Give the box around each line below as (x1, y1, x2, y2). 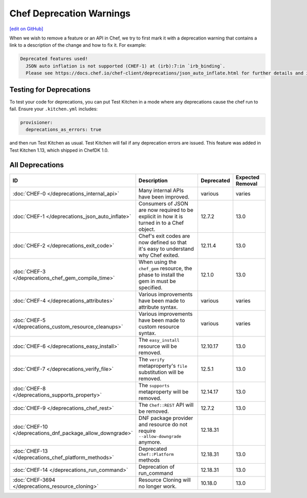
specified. (138, 284, 163, 291)
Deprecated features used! (20, 56, 88, 62)
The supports (138, 382, 170, 389)
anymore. (138, 439, 162, 446)
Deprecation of (138, 463, 175, 470)
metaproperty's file (138, 362, 188, 369)
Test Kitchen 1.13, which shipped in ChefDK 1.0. (9, 147, 109, 153)
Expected (235, 173, 259, 181)
